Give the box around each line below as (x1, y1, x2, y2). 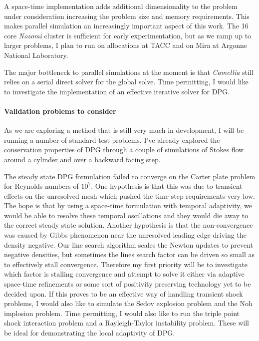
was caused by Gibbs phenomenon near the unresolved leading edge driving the (4, 230, 247, 240)
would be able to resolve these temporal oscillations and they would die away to (4, 210, 249, 220)
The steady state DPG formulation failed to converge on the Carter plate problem (4, 171, 256, 181)
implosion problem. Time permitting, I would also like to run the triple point (4, 308, 240, 318)
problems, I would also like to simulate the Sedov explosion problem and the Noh (4, 298, 253, 309)
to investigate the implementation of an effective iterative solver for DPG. (4, 86, 230, 96)
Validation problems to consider (4, 105, 116, 116)
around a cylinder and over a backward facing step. (4, 154, 161, 164)
